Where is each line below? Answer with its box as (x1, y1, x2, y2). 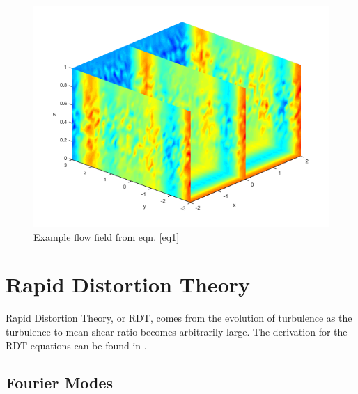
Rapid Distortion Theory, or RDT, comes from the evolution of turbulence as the (6, 310, 352, 325)
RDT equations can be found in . (6, 338, 147, 352)
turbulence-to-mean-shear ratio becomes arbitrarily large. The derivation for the (6, 324, 348, 338)
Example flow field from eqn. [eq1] (33, 229, 180, 244)
